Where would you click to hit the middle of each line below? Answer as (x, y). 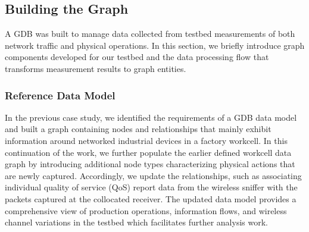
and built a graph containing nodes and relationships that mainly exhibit (138, 129)
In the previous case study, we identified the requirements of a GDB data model (151, 117)
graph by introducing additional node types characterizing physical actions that (150, 164)
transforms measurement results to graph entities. (96, 68)
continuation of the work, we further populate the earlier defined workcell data (148, 152)
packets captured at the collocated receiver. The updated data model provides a (151, 198)
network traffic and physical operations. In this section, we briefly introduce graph (155, 45)
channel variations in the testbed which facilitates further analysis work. (136, 222)
